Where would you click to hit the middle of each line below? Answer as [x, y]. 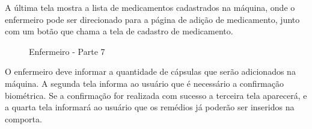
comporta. [23, 118]
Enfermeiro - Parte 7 [67, 51]
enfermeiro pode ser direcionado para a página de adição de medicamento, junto [152, 19]
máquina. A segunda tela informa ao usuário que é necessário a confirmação [145, 83]
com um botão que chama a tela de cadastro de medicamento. [119, 31]
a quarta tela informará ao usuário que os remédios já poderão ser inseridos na [150, 107]
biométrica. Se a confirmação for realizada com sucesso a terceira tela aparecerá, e [156, 95]
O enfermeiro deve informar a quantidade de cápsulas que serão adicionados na [150, 71]
